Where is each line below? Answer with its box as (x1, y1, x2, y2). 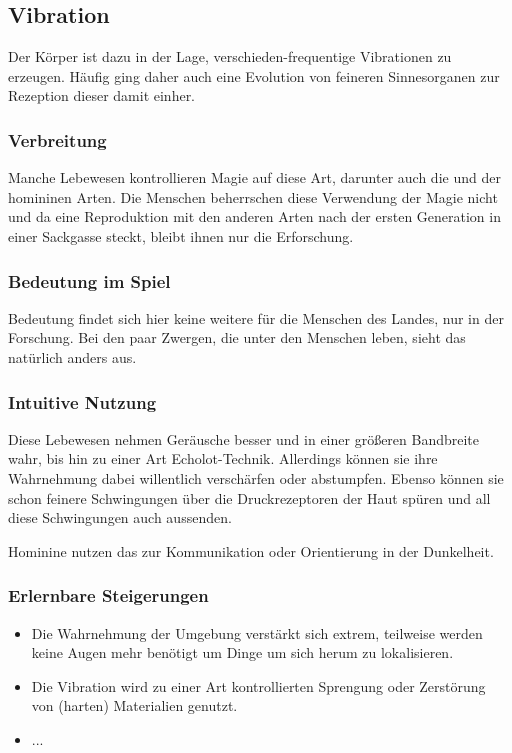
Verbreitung (8, 127, 107, 152)
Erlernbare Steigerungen (8, 583, 209, 608)
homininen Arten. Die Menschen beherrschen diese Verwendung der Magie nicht (8, 186, 498, 207)
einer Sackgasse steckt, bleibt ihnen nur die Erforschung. (8, 225, 354, 246)
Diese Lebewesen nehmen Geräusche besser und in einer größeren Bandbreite (8, 428, 480, 449)
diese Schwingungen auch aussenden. (8, 507, 232, 528)
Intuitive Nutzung (8, 389, 157, 414)
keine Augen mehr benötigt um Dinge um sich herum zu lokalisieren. (31, 642, 454, 663)
